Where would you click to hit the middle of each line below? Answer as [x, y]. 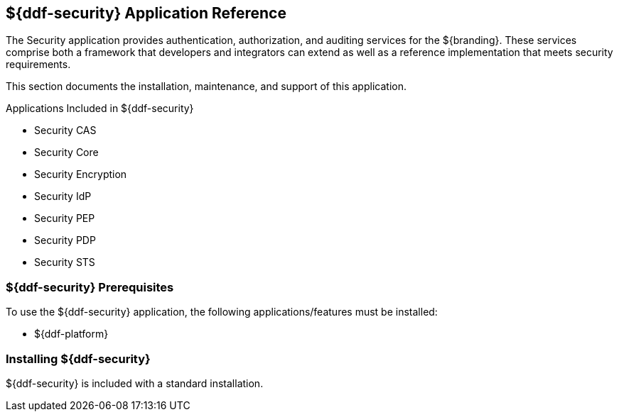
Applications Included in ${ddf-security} [100, 109]
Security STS [65, 262]
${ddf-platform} [71, 334]
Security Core [66, 152]
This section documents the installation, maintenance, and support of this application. [206, 87]
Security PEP [65, 218]
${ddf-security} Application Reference [146, 13]
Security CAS [65, 130]
